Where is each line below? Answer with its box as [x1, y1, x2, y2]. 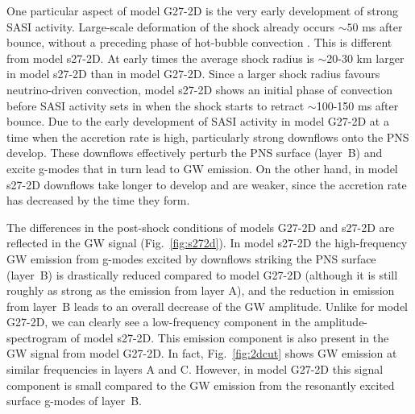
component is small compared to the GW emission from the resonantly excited [6, 376, 395, 393]
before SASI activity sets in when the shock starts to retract [6, 97, 305, 114]
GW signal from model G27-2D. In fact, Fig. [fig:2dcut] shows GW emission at [6, 345, 397, 362]
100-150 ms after [316, 97, 399, 114]
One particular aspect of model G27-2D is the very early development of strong [6, 2, 399, 19]
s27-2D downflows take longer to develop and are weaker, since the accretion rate [6, 176, 407, 193]
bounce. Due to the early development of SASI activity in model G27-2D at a [6, 113, 389, 130]
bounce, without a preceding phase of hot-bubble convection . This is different [6, 34, 392, 51]
